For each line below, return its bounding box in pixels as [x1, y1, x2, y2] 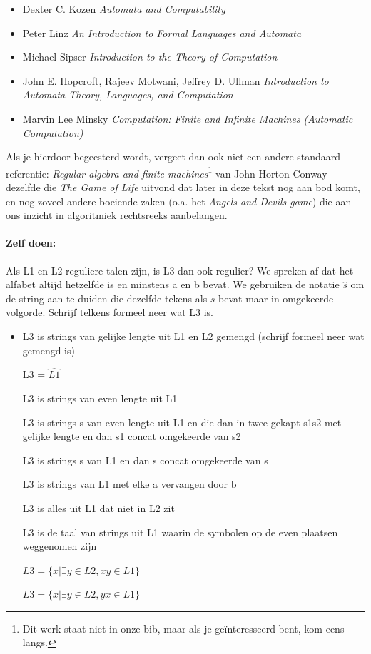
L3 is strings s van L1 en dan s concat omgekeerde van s [22, 452, 268, 467]
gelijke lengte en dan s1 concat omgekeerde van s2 [22, 429, 241, 444]
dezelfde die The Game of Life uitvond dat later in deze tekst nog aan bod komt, [6, 180, 360, 194]
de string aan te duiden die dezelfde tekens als [6, 290, 208, 305]
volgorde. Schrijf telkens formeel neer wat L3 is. [6, 305, 213, 320]
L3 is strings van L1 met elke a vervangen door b [22, 476, 237, 491]
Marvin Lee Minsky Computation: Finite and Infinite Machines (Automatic [22, 111, 353, 126]
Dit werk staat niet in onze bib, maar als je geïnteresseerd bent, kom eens [22, 620, 345, 635]
